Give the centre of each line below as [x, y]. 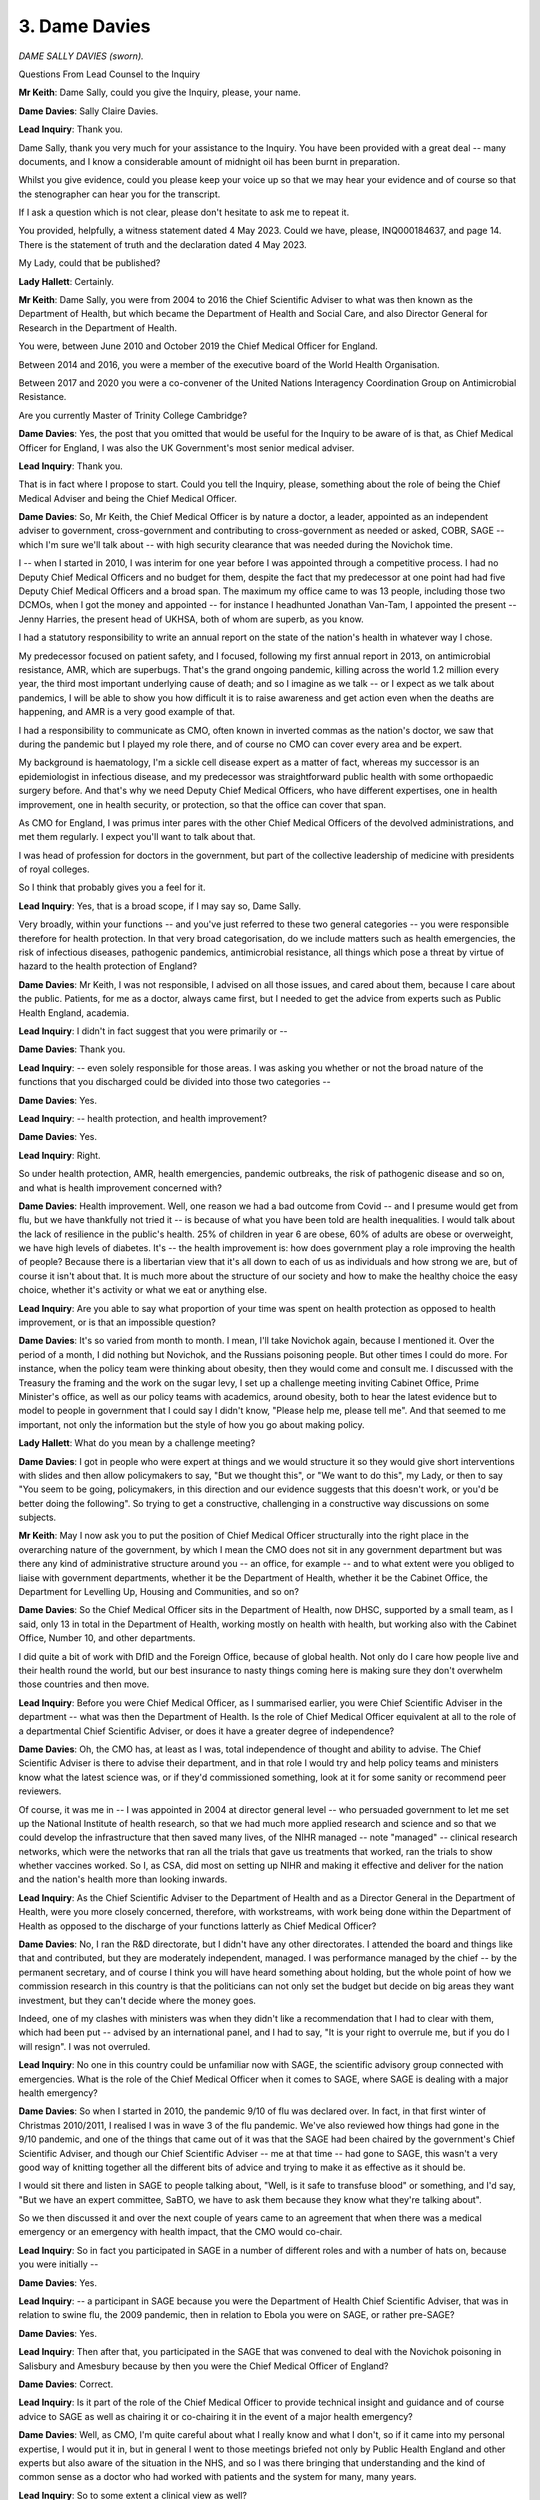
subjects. [37, 1517]
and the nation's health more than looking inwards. [123, 1879]
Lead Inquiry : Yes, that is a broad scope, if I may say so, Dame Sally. [160, 906]
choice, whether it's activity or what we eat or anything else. [143, 1290]
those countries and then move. [84, 1684]
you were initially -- [58, 2264]
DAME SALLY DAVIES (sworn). [81, 56]
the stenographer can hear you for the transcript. [119, 194]
